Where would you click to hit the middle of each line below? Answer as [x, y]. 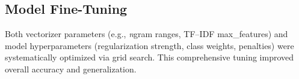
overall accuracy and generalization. [71, 69]
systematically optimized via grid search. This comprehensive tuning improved [149, 57]
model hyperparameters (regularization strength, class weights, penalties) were [149, 45]
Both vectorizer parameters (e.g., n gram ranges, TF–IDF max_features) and [146, 34]
